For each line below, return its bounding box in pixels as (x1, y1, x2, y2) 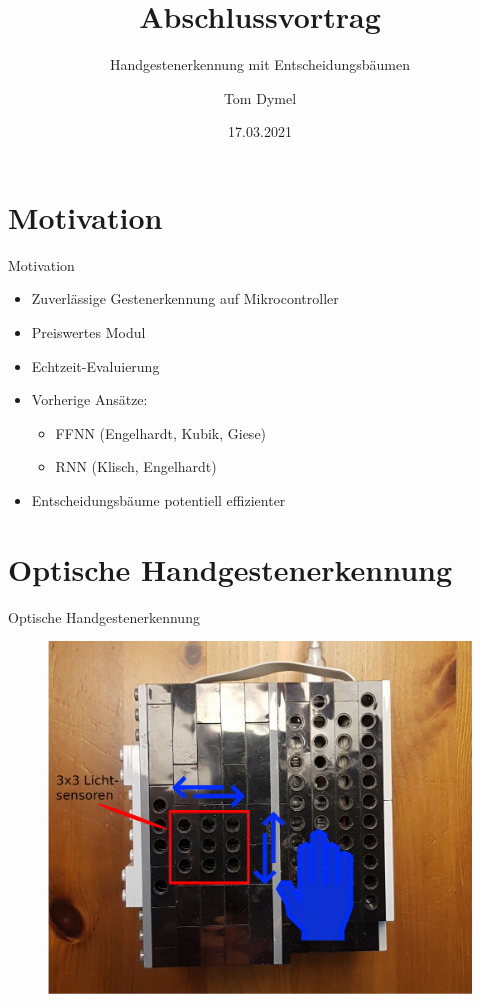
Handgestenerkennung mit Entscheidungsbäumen (110, 54, 410, 75)
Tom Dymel (223, 87, 297, 108)
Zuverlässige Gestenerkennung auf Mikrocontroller (31, 288, 339, 309)
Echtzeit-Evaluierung (31, 355, 160, 376)
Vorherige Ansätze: (31, 389, 148, 410)
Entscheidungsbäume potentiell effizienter (31, 490, 286, 510)
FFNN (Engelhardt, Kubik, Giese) (55, 422, 267, 443)
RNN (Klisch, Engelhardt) (55, 456, 217, 477)
